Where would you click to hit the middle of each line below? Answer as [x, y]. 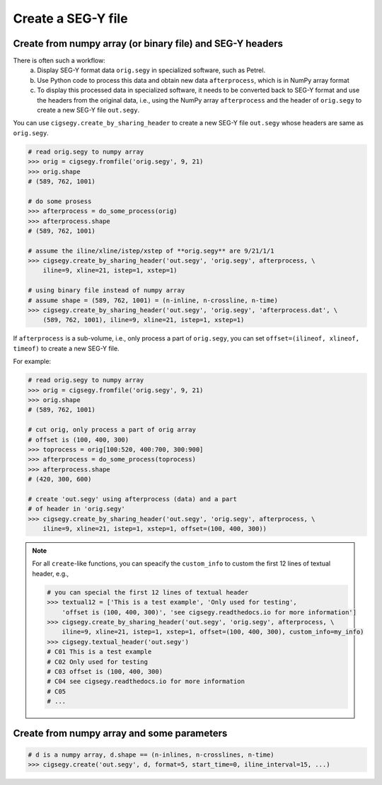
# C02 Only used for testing [98, 661]
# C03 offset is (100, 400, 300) [105, 671]
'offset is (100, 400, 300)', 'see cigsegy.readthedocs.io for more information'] [209, 612]
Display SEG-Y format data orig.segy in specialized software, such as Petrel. [151, 70]
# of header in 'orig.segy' [76, 509]
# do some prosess [60, 201]
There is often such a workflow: [59, 61]
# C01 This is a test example [99, 652]
